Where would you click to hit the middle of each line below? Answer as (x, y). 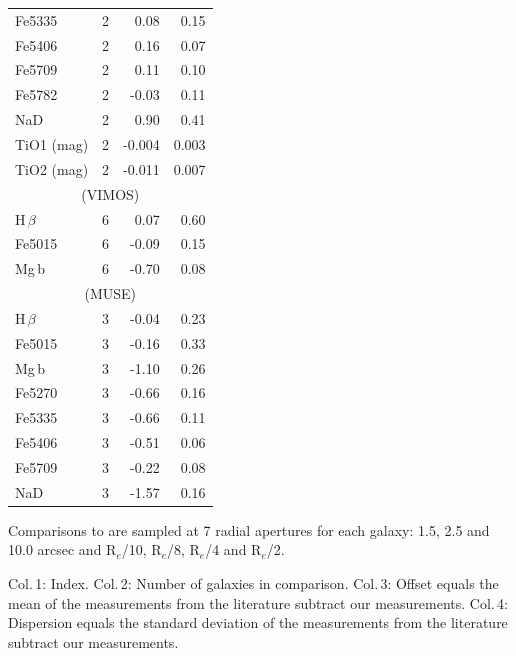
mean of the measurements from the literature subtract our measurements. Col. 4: (258, 602)
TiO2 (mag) (52, 168)
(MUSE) (110, 293)
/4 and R (233, 549)
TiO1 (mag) (52, 143)
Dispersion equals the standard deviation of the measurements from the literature (258, 622)
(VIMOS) (110, 193)
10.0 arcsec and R (62, 549)
